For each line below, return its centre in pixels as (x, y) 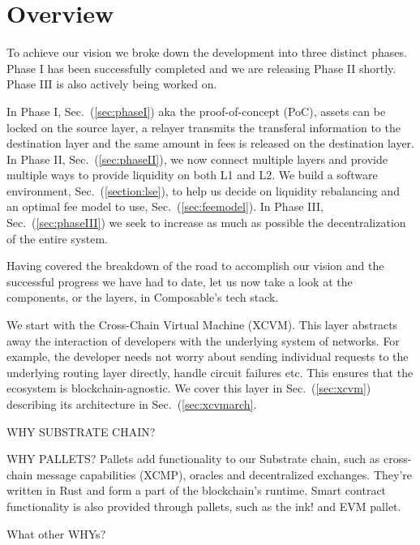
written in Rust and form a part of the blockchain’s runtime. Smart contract (197, 490)
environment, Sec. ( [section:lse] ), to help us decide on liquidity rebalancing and (203, 190)
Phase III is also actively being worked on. (112, 84)
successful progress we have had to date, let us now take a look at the (180, 281)
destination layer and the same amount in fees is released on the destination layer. (210, 143)
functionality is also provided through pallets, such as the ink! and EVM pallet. (204, 506)
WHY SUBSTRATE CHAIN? (81, 431)
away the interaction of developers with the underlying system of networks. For (203, 340)
